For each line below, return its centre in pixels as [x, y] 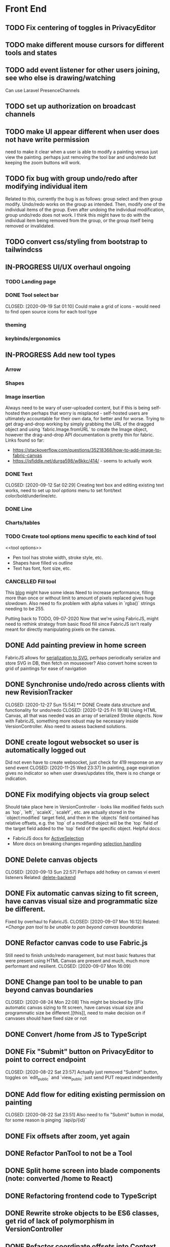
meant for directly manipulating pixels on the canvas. [61, 629]
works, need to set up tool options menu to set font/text [63, 490]
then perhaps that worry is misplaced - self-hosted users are [84, 413]
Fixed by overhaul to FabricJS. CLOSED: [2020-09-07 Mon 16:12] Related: [82, 921]
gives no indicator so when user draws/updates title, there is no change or [83, 773]
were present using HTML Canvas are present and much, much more [77, 961]
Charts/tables [23, 523]
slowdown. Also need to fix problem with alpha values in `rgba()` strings [80, 603]
